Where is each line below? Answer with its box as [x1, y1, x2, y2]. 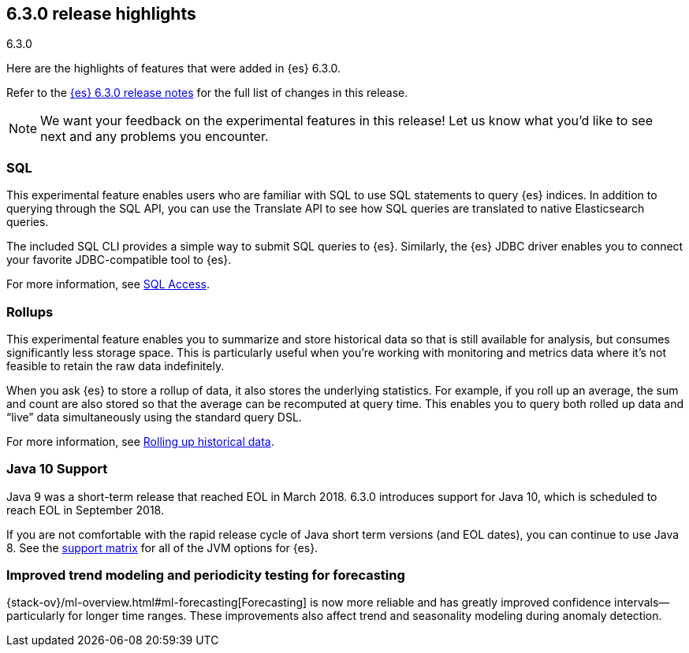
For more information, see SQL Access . [6, 277, 210, 291]
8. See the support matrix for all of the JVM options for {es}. [6, 540, 318, 555]
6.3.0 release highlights [6, 4, 196, 24]
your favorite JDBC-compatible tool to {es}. [6, 253, 232, 267]
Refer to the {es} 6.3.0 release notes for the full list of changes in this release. [6, 86, 408, 100]
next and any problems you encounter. [40, 128, 269, 145]
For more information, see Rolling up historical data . [6, 434, 274, 448]
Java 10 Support [6, 461, 108, 477]
